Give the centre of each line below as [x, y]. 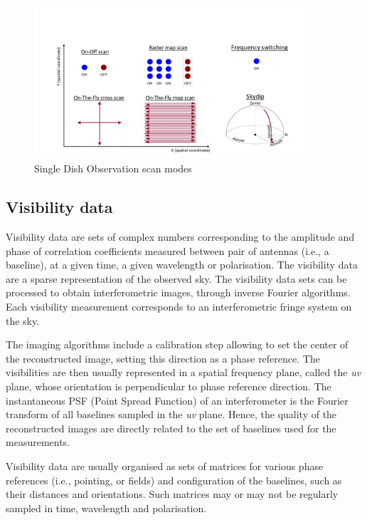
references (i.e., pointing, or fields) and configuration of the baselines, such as [174, 480]
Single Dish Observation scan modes [113, 168]
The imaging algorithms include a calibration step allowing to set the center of [177, 344]
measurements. [38, 442]
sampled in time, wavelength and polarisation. [106, 508]
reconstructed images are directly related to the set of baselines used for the [171, 428]
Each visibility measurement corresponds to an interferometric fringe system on [179, 306]
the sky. [23, 320]
